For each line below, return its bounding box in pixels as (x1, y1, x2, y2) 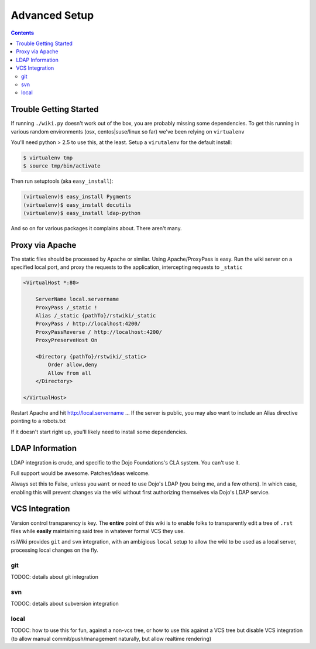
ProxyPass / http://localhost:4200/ (35, 320, 140, 327)
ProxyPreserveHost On (35, 337, 98, 344)
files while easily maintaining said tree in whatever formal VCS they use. (11, 527, 186, 534)
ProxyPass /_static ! (35, 304, 98, 310)
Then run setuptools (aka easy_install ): (11, 177, 114, 185)
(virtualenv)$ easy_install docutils (23, 201, 132, 208)
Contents (11, 29, 35, 36)
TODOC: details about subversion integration (11, 600, 119, 607)
